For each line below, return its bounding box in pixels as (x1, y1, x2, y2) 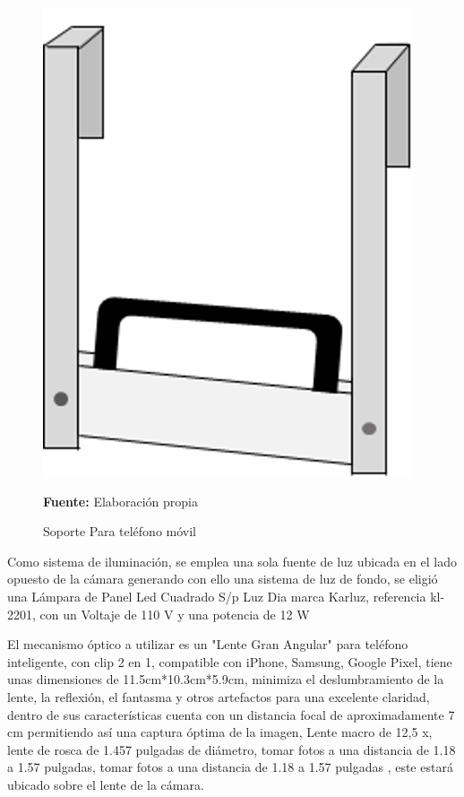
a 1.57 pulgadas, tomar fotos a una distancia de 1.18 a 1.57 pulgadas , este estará (7, 758, 453, 776)
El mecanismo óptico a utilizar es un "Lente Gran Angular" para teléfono (7, 635, 408, 654)
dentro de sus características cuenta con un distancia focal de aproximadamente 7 (7, 705, 455, 723)
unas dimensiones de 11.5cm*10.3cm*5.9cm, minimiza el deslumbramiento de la (7, 670, 444, 689)
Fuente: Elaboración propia (43, 491, 198, 510)
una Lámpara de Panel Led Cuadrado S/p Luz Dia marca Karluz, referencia (7, 586, 426, 605)
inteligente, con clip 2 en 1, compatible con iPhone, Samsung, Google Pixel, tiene (7, 652, 452, 671)
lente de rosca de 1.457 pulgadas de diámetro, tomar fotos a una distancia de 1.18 (7, 740, 456, 758)
